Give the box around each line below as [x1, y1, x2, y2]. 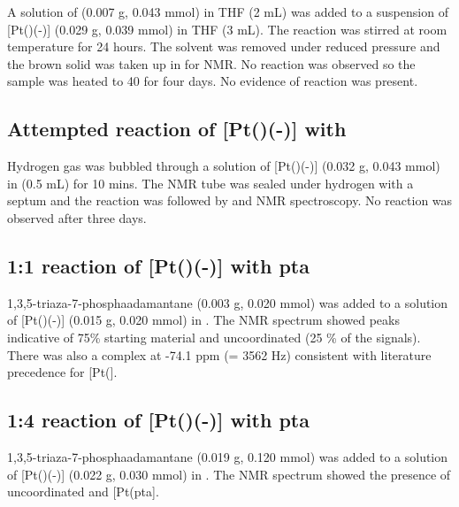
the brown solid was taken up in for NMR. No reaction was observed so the [7, 54, 416, 73]
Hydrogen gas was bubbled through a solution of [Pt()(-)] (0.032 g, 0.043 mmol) [7, 157, 440, 175]
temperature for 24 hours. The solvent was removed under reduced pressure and [7, 37, 440, 56]
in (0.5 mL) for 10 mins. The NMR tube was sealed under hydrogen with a [7, 173, 414, 192]
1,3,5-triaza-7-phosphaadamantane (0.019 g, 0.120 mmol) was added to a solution [7, 447, 448, 465]
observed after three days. [7, 208, 147, 227]
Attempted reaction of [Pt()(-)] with [7, 115, 347, 142]
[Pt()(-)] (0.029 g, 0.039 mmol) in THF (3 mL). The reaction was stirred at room [7, 19, 448, 38]
